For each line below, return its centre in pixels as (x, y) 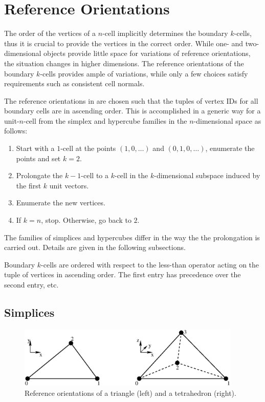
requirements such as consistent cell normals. (74, 83)
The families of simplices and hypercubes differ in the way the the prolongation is (132, 237)
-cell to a (95, 175)
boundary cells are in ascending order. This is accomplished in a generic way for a (132, 111)
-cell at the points (88, 148)
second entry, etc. (31, 284)
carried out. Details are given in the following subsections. (95, 247)
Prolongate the (39, 175)
